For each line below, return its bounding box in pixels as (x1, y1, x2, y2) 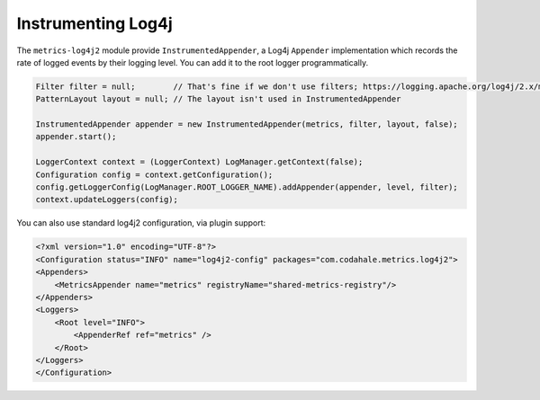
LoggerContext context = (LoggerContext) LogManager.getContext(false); (35, 157, 364, 167)
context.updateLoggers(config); (35, 194, 179, 205)
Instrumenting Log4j (16, 13, 173, 33)
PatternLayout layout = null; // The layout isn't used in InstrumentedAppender (35, 94, 401, 104)
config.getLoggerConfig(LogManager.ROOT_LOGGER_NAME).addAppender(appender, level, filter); (35, 182, 458, 192)
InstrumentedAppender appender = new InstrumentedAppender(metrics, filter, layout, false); (35, 120, 458, 129)
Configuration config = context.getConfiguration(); (35, 169, 274, 180)
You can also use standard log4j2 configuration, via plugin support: (16, 218, 266, 228)
